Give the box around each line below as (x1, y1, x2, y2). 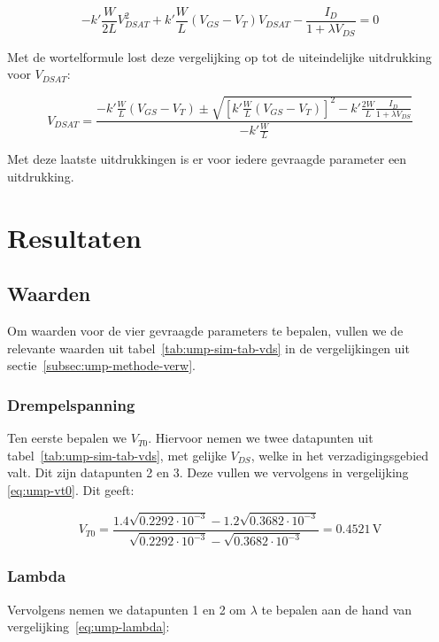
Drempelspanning (7, 393, 135, 415)
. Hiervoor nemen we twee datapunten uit (148, 429, 374, 447)
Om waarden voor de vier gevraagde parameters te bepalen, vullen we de (7, 321, 404, 340)
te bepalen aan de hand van (261, 599, 412, 618)
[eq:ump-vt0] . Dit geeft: (7, 481, 135, 499)
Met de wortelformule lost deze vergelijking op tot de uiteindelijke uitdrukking (7, 47, 432, 66)
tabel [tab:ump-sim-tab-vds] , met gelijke (7, 445, 227, 464)
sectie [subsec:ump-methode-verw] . (7, 356, 196, 375)
